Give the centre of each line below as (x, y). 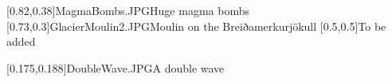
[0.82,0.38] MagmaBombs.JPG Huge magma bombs (128, 10)
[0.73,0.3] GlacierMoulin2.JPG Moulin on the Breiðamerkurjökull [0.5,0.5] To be (196, 26)
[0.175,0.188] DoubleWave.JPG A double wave (116, 67)
